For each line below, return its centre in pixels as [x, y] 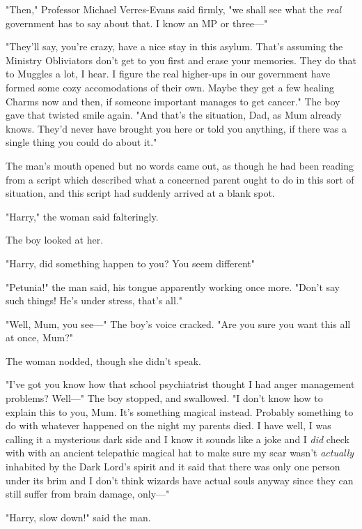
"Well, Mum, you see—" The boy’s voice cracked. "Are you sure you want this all [178, 323]
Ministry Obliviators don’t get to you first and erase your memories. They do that [181, 60]
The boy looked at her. [55, 240]
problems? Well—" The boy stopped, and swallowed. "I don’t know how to [164, 398]
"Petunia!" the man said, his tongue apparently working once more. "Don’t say [173, 286]
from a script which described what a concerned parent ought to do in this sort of [180, 179]
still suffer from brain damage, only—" [88, 494]
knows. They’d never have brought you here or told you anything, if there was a [176, 128]
